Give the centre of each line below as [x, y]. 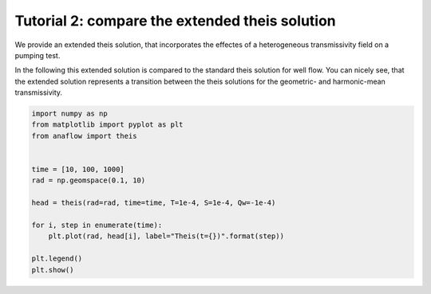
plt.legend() [57, 259]
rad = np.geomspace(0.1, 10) [89, 180]
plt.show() [53, 270]
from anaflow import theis [84, 136]
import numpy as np [69, 114]
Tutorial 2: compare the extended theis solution [176, 21]
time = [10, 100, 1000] [78, 170]
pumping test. [38, 55]
